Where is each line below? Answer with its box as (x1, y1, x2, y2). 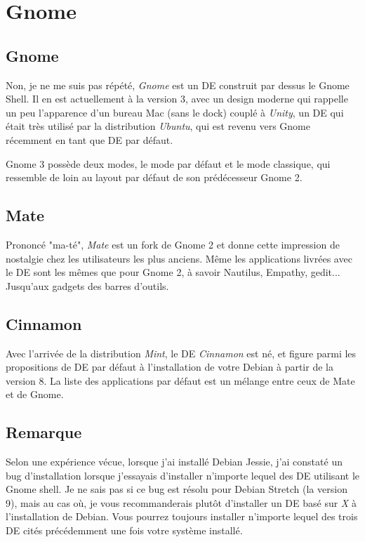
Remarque (6, 421, 82, 443)
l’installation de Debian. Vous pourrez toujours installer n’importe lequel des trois (6, 509, 358, 524)
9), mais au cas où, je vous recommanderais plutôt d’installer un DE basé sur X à (6, 495, 357, 510)
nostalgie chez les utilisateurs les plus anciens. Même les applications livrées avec (6, 251, 352, 265)
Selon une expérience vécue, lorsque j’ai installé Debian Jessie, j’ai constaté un (6, 454, 343, 469)
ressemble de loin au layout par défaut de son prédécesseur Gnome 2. (6, 170, 303, 185)
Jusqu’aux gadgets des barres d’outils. (6, 278, 169, 293)
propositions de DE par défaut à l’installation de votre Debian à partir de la (6, 359, 333, 374)
